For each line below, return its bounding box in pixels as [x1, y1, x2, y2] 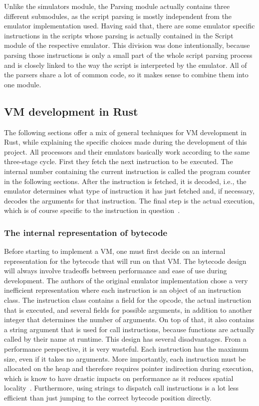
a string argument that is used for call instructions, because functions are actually [4, 324, 255, 334]
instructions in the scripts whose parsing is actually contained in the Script [4, 30, 234, 40]
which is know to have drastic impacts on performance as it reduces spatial [4, 373, 234, 383]
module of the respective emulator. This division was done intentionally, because [4, 40, 250, 50]
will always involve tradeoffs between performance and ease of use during [4, 265, 227, 276]
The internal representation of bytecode [4, 226, 168, 238]
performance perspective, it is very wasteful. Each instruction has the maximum [4, 344, 249, 354]
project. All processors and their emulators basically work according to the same [4, 146, 250, 157]
